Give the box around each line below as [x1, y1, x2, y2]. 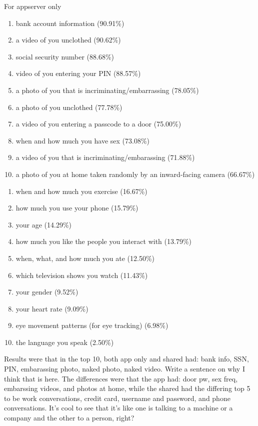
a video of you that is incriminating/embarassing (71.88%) [15, 152, 195, 162]
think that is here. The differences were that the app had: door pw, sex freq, [4, 373, 238, 383]
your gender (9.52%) [15, 286, 78, 297]
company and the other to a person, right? [4, 412, 134, 423]
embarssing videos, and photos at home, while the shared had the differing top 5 [4, 383, 250, 393]
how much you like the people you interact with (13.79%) [15, 236, 191, 246]
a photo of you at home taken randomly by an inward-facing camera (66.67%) [15, 168, 255, 179]
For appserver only [4, 1, 61, 11]
